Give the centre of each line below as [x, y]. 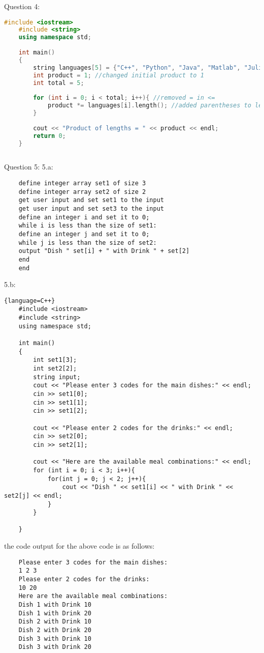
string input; [57, 377]
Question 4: [22, 6]
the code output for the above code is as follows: [79, 546]
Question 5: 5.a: [29, 167]
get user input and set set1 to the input [91, 200]
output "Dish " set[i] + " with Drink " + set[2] [104, 251]
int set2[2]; [55, 368]
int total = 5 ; [59, 83]
